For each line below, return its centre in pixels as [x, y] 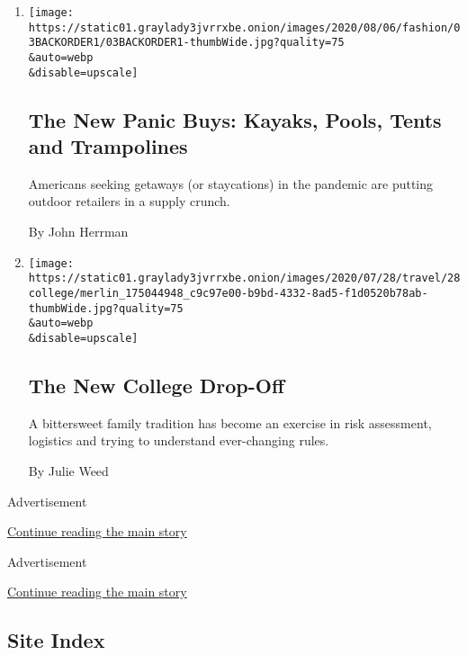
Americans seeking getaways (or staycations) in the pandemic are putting [231, 183]
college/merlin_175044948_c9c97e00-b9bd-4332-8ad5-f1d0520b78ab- [228, 293]
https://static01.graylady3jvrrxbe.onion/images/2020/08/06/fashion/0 [244, 27]
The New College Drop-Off [157, 385]
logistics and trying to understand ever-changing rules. [179, 440]
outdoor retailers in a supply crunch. [129, 201]
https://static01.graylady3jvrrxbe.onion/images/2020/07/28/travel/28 [244, 278]
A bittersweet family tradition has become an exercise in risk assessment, [230, 422]
